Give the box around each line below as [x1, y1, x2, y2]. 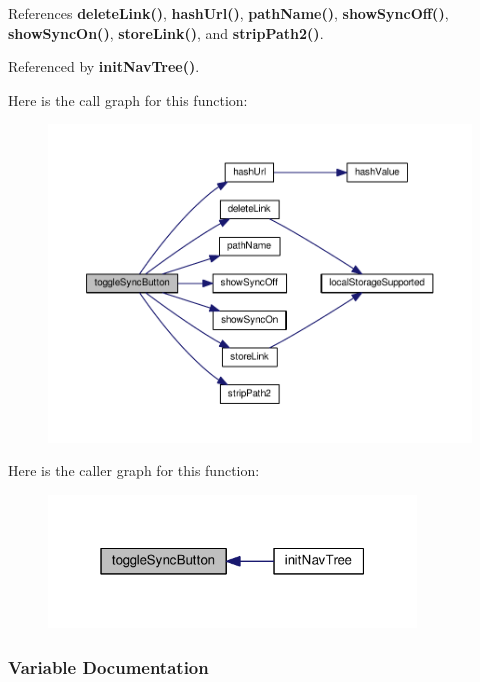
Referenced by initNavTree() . [8, 56, 200, 77]
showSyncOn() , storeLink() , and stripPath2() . [8, 22, 324, 43]
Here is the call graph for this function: [8, 89, 248, 110]
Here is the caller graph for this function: [8, 460, 260, 481]
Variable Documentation [8, 654, 209, 679]
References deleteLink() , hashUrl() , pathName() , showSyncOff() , [8, 3, 449, 23]
